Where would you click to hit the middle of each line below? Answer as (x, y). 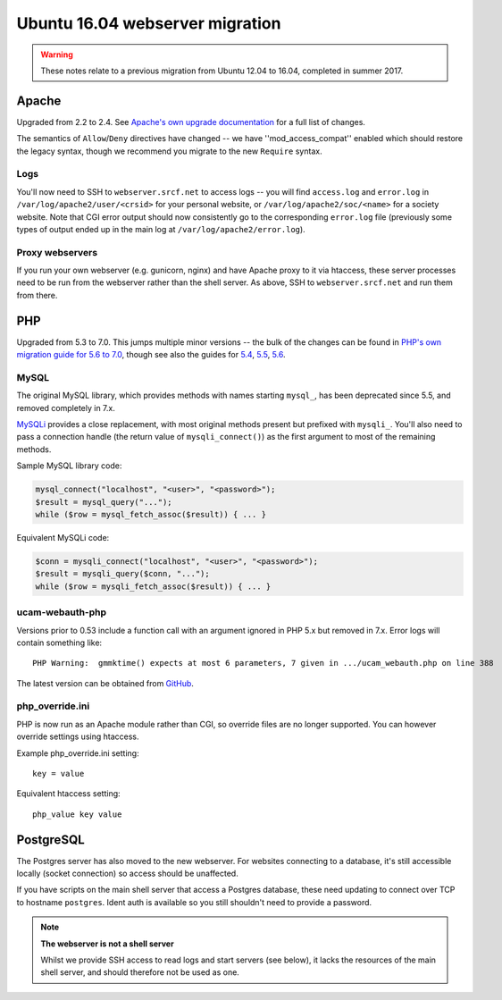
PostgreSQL (50, 840)
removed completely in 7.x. (66, 408)
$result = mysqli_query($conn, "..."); (122, 574)
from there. (37, 295)
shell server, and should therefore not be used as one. (140, 972)
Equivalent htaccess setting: (68, 794)
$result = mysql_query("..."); (104, 502)
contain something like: (59, 643)
